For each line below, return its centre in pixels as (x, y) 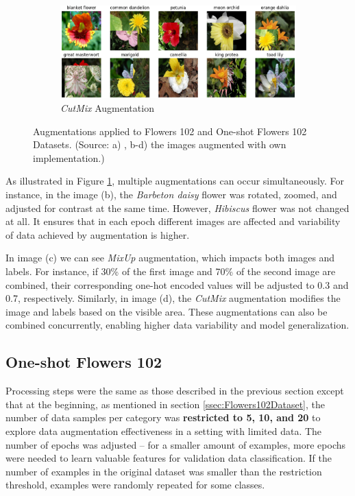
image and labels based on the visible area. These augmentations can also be (167, 311)
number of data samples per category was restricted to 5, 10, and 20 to (163, 417)
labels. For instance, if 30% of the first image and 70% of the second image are (171, 271)
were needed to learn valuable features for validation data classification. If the (169, 458)
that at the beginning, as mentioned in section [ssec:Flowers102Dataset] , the (165, 404)
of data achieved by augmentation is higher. (98, 234)
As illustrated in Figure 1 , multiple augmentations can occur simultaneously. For (175, 181)
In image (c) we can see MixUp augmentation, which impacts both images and (170, 258)
